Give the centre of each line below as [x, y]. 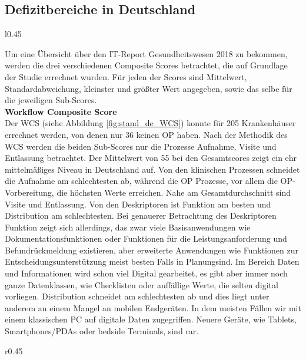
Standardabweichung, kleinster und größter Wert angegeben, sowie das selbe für [149, 88]
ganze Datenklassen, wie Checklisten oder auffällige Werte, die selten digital [142, 284]
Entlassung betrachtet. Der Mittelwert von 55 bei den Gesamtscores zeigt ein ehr [151, 158]
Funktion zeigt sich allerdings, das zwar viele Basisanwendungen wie [128, 227]
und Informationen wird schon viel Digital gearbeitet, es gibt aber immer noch [146, 273]
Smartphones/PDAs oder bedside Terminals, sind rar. [102, 331]
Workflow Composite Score [61, 111]
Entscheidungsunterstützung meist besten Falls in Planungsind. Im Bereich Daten [152, 261]
